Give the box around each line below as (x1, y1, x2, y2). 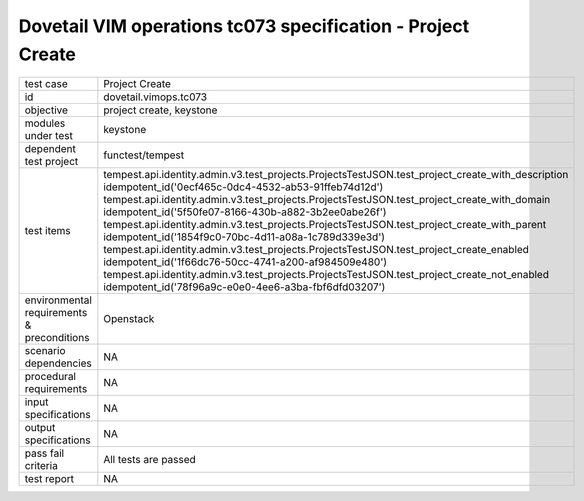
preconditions (24, 331, 90, 345)
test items (24, 224, 72, 238)
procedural (24, 370, 77, 384)
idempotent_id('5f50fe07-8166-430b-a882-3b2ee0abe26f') (103, 205, 387, 219)
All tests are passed (103, 453, 197, 467)
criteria (24, 459, 59, 473)
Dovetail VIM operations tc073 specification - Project (18, 15, 470, 37)
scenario (24, 344, 66, 358)
